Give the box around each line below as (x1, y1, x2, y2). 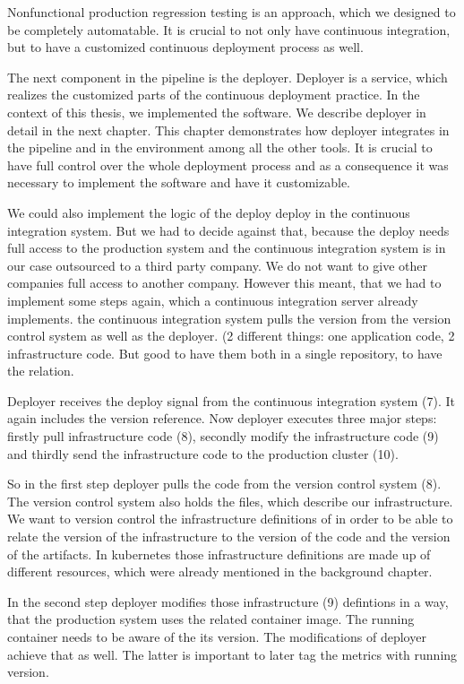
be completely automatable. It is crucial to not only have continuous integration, (7, 20, 451, 39)
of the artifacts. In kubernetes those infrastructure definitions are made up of (7, 544, 431, 563)
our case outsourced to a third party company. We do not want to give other (7, 255, 427, 274)
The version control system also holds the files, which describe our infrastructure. (7, 491, 453, 510)
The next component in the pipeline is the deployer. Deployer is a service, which (7, 67, 448, 86)
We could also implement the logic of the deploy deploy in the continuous (7, 203, 410, 221)
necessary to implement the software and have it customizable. (7, 173, 350, 192)
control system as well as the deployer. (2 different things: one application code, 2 (7, 326, 455, 345)
